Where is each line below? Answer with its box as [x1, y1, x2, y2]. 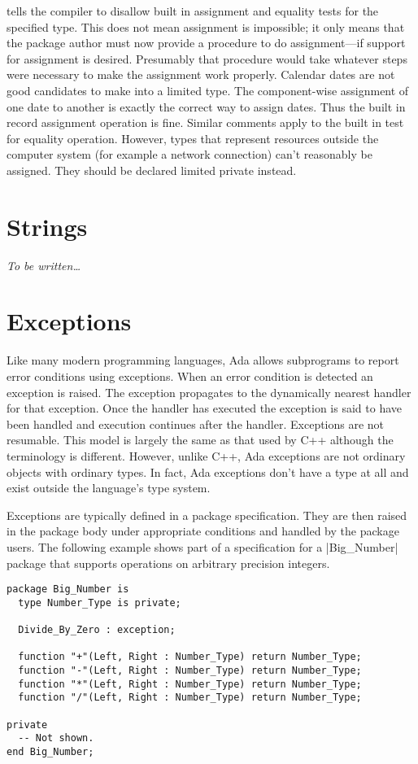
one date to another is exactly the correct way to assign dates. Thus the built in [7, 98, 406, 115]
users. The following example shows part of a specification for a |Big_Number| [7, 538, 398, 555]
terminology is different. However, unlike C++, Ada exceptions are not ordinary [7, 447, 406, 464]
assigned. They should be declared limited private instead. [7, 161, 297, 178]
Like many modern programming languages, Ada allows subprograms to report [7, 351, 399, 369]
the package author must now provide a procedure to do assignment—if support [7, 34, 406, 51]
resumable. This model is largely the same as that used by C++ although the [7, 431, 394, 448]
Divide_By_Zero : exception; [18, 624, 176, 636]
